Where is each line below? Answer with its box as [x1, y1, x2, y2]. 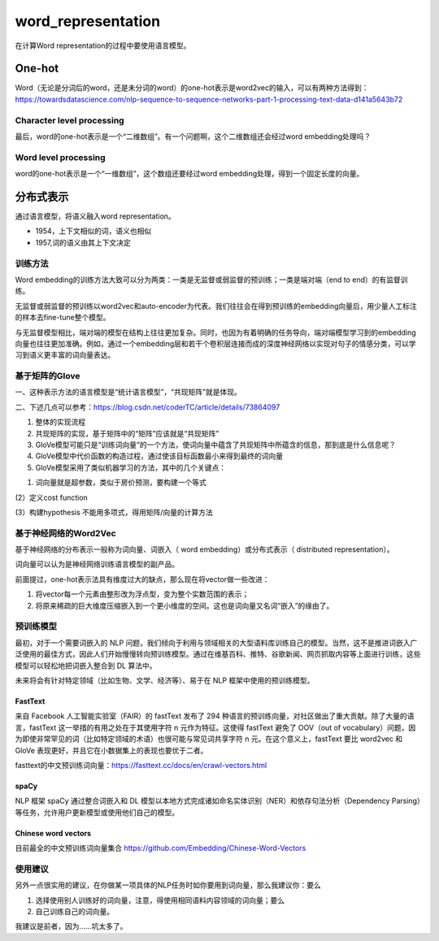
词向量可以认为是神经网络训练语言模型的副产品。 [15, 559, 179, 569]
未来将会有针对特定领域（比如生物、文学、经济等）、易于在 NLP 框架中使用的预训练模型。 [15, 675, 315, 685]
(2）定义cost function [15, 492, 89, 502]
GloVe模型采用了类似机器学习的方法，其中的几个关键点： [35, 462, 227, 472]
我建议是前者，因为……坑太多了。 [15, 921, 128, 931]
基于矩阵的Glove [15, 371, 80, 382]
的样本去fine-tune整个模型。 [15, 313, 111, 323]
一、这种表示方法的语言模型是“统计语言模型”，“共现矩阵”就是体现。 [15, 387, 241, 397]
